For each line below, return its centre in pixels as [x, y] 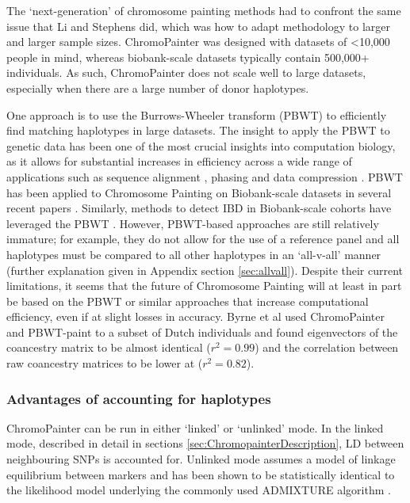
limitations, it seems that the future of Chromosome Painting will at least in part [204, 286]
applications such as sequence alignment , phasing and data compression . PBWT [205, 176]
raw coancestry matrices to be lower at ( [105, 363]
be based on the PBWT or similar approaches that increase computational [188, 301]
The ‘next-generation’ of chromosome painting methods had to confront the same [204, 10]
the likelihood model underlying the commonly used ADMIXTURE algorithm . [199, 490]
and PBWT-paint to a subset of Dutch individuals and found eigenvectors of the [202, 332]
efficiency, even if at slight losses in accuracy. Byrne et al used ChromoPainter [195, 316]
